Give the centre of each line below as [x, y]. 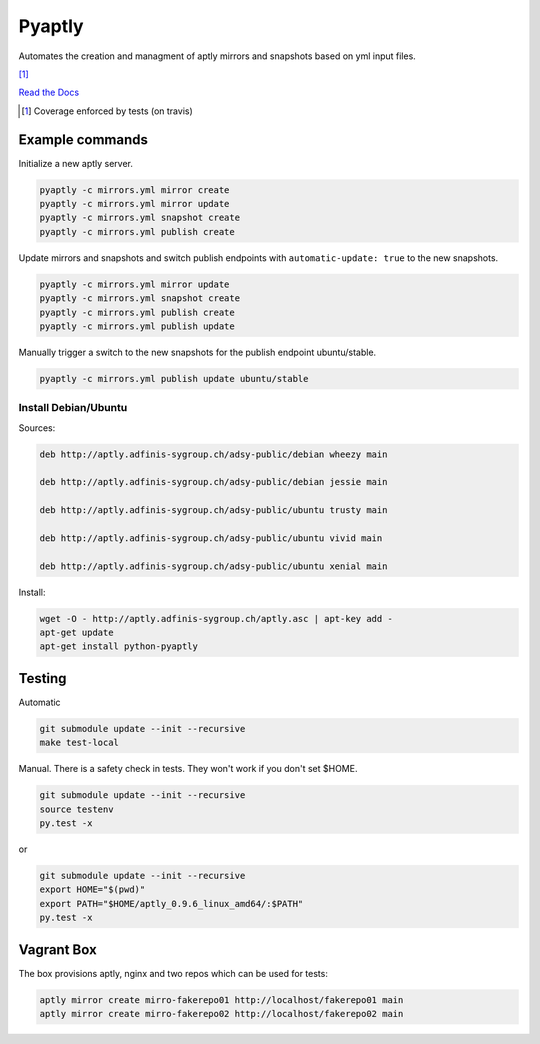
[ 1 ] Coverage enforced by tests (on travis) [107, 111]
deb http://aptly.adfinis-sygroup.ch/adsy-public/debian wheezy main [213, 454]
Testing [42, 678]
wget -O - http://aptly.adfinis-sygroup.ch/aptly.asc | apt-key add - [216, 618]
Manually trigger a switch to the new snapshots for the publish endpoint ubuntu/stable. [197, 352]
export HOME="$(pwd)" [92, 889]
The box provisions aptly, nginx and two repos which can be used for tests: [173, 973]
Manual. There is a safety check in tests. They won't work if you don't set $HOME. [188, 769]
